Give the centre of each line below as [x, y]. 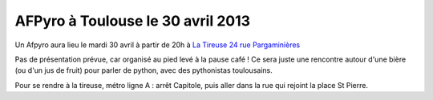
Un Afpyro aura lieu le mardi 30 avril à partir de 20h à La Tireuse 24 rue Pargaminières [158, 45]
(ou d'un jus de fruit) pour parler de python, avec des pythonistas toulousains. [144, 70]
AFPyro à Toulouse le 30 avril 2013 [133, 21]
